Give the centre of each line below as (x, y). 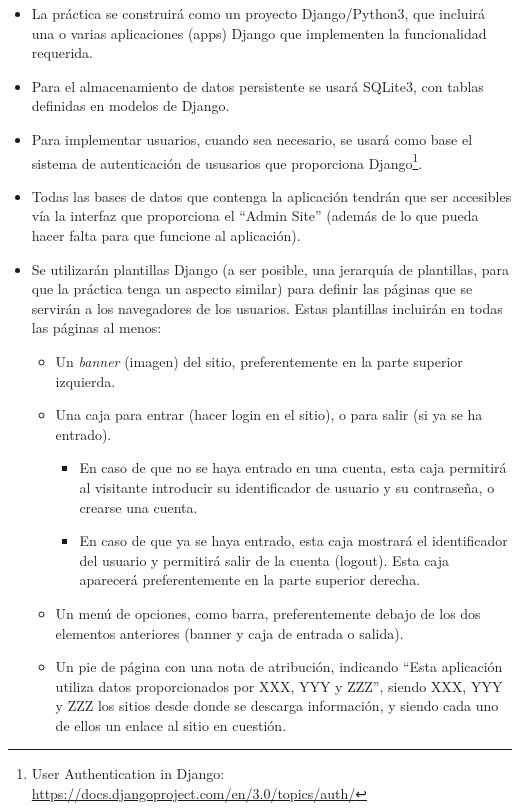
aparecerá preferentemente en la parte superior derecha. (250, 579)
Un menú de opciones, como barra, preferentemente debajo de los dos (268, 612)
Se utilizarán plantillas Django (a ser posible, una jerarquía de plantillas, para (270, 268)
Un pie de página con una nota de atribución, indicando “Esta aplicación (279, 666)
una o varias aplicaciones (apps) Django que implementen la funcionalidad (259, 32)
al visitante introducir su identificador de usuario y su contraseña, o (287, 486)
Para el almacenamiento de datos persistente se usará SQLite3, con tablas (257, 85)
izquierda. (85, 380)
